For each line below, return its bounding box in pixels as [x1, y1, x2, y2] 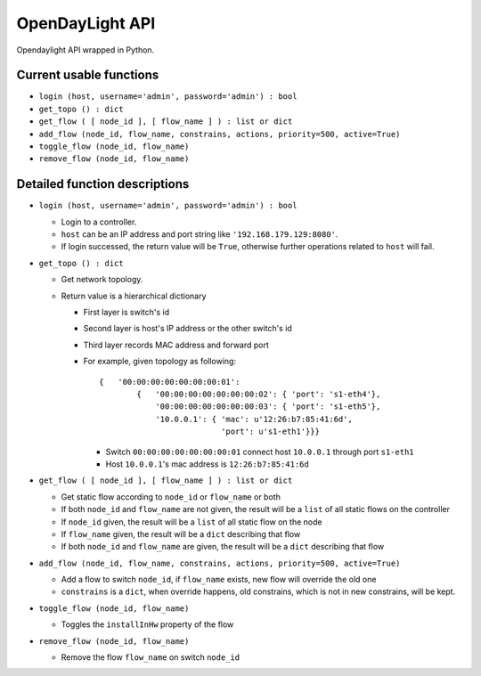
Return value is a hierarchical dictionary [61, 290, 207, 301]
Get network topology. [61, 274, 143, 285]
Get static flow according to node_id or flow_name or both [61, 491, 281, 502]
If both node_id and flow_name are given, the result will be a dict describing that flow [61, 542, 385, 552]
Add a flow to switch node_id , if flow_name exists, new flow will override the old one [61, 574, 377, 585]
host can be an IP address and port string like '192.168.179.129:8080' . [61, 229, 338, 240]
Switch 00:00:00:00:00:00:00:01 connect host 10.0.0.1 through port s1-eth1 [105, 446, 414, 457]
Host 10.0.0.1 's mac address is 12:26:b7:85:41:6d [105, 459, 309, 469]
